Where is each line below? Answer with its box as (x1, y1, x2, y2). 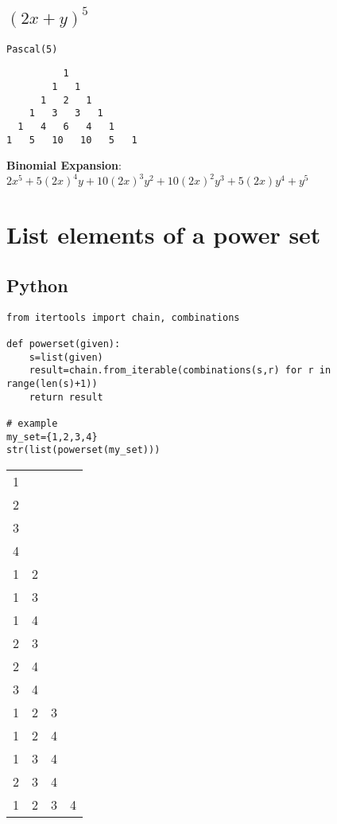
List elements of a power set (6, 218, 321, 251)
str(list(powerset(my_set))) (6, 444, 161, 456)
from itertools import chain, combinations (6, 311, 240, 323)
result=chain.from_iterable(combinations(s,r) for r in (29, 365, 331, 377)
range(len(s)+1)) (6, 378, 98, 390)
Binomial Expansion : (6, 157, 122, 174)
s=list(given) (29, 351, 103, 363)
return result (29, 391, 103, 403)
